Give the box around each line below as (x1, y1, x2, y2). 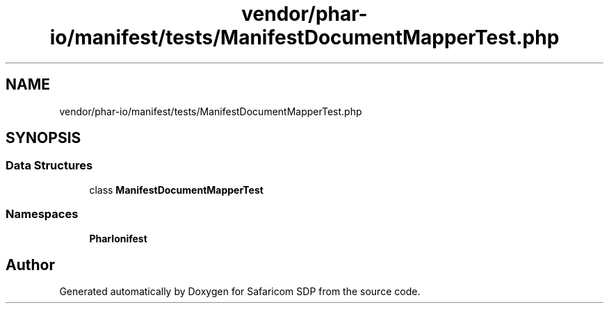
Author (6, 256, 55, 274)
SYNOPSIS (6, 129, 81, 147)
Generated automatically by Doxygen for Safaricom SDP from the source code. (59, 285, 421, 298)
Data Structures (6, 158, 93, 173)
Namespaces (6, 207, 79, 222)
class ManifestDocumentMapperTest (89, 183, 263, 196)
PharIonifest (89, 232, 147, 244)
